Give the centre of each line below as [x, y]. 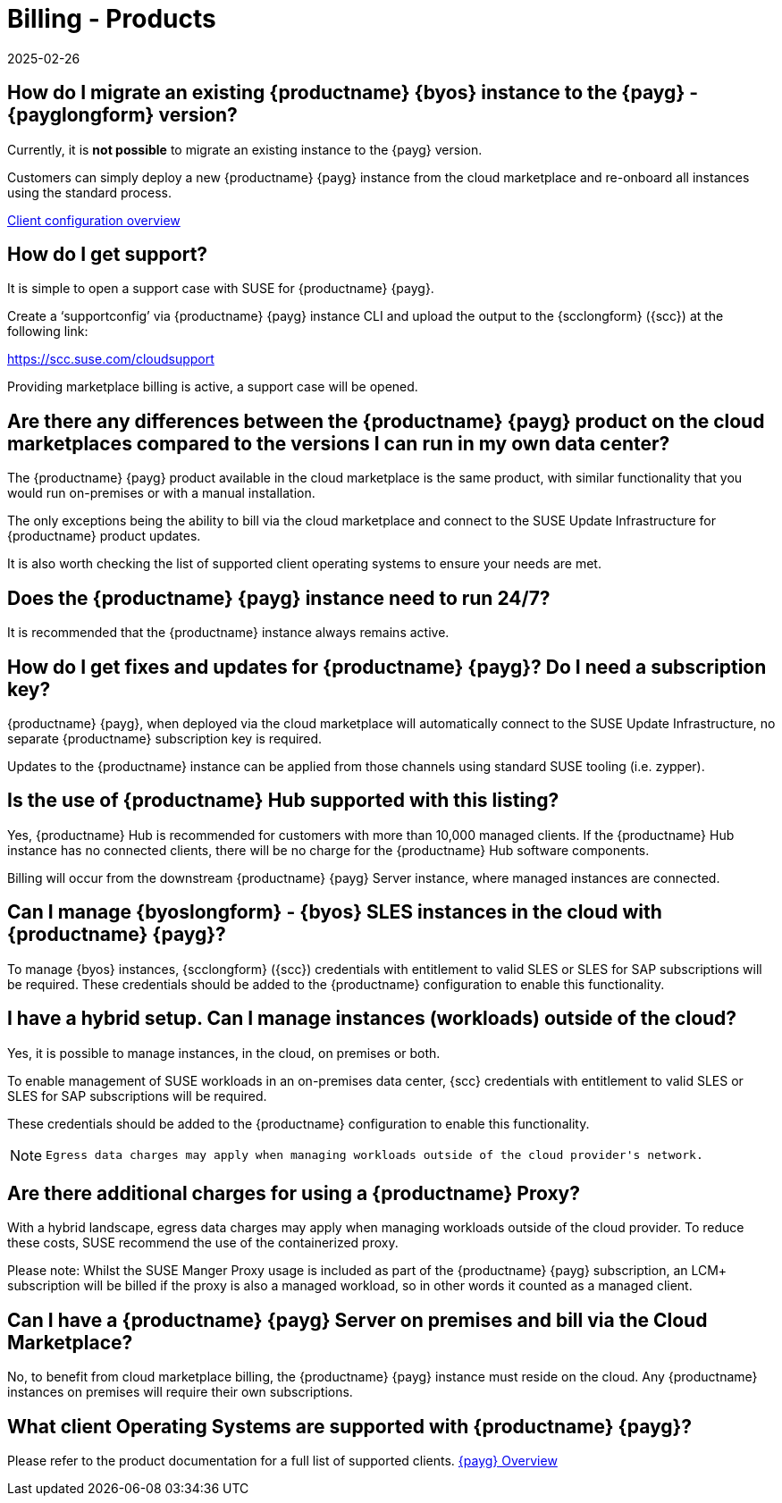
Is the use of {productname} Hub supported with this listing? [283, 801]
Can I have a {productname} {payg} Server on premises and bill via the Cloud [357, 1320]
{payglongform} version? [122, 115]
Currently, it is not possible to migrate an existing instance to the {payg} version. [245, 149]
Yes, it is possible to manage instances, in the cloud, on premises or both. [224, 1053]
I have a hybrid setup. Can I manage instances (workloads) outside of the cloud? [372, 1019]
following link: [48, 332]
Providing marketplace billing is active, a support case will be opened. [213, 387]
